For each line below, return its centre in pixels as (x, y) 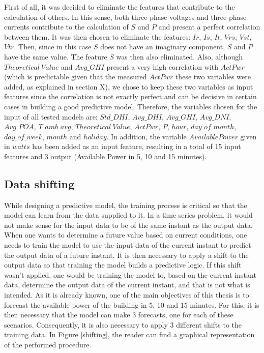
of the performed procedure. (48, 345)
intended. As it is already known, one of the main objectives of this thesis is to (127, 295)
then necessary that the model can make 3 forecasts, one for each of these (119, 315)
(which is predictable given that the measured (76, 77)
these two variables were (213, 77)
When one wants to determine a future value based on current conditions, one (126, 235)
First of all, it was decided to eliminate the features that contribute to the (120, 7)
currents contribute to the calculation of (66, 27)
